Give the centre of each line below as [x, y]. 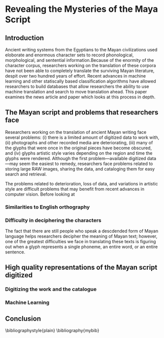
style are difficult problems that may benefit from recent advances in [75, 189]
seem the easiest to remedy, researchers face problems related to [86, 164]
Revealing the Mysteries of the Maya [82, 9]
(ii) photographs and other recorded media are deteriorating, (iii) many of [79, 142]
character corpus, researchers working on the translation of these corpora [81, 65]
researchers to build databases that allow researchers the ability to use [77, 86]
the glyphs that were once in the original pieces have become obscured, [78, 148]
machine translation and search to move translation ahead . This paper [76, 92]
